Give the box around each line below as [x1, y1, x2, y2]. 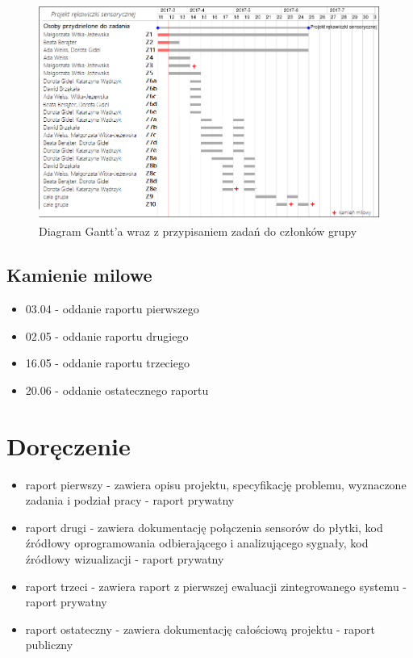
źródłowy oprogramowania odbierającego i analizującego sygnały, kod [25, 534, 369, 551]
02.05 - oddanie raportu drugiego [25, 327, 189, 344]
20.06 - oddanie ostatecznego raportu [25, 381, 209, 398]
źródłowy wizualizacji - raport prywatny [25, 550, 224, 567]
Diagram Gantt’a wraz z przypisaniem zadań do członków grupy [39, 223, 357, 240]
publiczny [25, 636, 73, 653]
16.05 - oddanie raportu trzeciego [25, 354, 190, 371]
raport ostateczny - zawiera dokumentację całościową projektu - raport [25, 620, 376, 637]
